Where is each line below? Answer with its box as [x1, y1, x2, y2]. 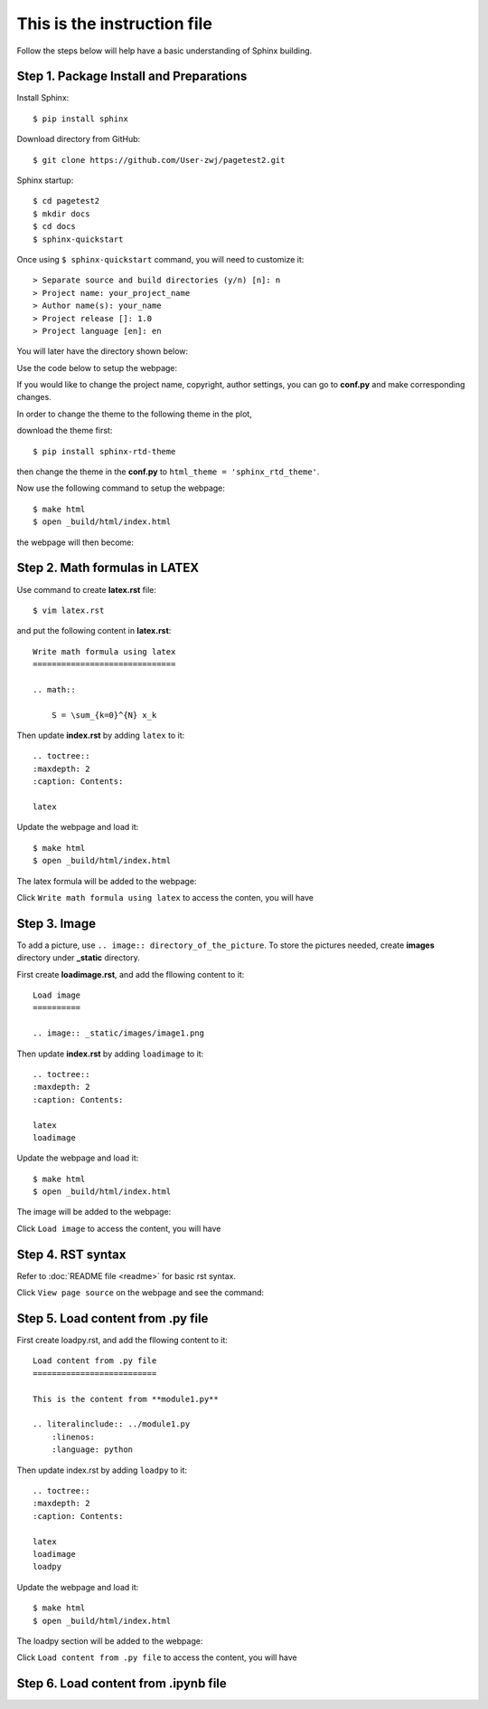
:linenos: [51, 1431, 95, 1442]
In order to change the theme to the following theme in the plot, [16, 408, 252, 419]
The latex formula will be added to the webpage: [16, 875, 197, 886]
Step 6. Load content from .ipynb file [16, 1676, 228, 1692]
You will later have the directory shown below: [16, 346, 189, 357]
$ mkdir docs [33, 208, 90, 219]
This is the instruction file [16, 14, 212, 33]
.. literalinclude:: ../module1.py [33, 1419, 191, 1429]
